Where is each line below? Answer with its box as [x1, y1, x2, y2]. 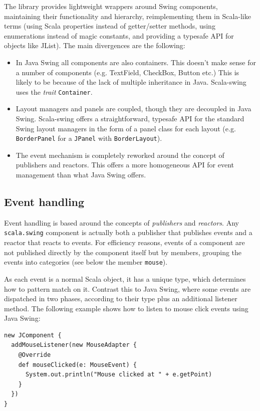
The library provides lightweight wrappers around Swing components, [4, 1, 218, 11]
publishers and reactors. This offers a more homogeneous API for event [16, 159, 234, 170]
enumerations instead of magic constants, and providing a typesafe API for [4, 30, 234, 41]
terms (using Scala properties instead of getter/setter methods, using [4, 21, 215, 31]
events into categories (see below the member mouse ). [4, 257, 168, 267]
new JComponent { [4, 331, 62, 339]
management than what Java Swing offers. [16, 169, 146, 180]
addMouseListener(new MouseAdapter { [11, 341, 137, 349]
